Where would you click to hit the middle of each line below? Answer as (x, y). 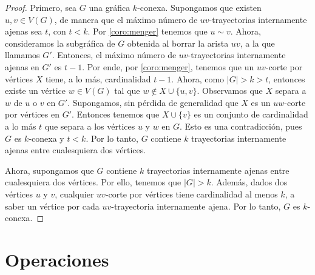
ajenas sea (24, 31)
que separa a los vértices (90, 126)
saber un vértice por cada (52, 206)
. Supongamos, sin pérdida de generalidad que (153, 102)
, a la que (257, 43)
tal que (127, 91)
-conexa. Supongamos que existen (199, 7)
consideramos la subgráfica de (60, 43)
